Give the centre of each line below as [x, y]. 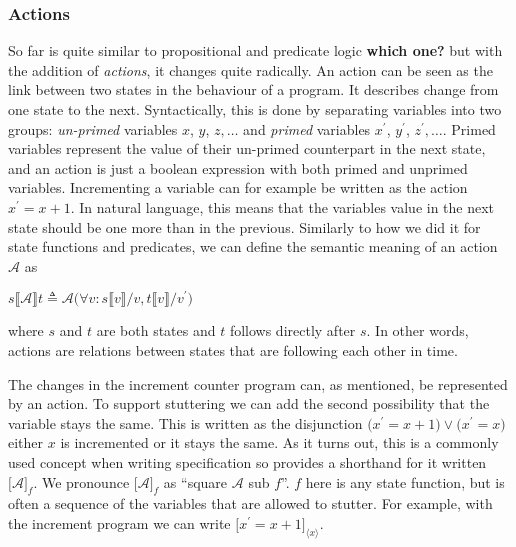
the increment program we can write [119, 522]
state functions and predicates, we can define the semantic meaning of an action [253, 246]
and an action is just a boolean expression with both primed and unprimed [238, 167]
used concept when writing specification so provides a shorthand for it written [247, 461]
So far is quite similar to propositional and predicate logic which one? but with [255, 50]
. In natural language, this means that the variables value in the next [282, 206]
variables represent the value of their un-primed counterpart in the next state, [247, 148]
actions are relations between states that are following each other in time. [233, 350]
